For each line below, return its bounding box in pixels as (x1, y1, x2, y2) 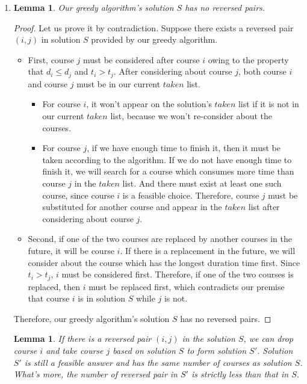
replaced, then (28, 280, 80, 293)
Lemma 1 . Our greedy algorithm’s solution (13, 1, 174, 13)
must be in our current (76, 77, 161, 90)
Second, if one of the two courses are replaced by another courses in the (28, 232, 292, 245)
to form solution (187, 344, 247, 356)
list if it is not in (238, 98, 299, 110)
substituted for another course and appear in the (42, 200, 222, 213)
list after (248, 200, 280, 213)
